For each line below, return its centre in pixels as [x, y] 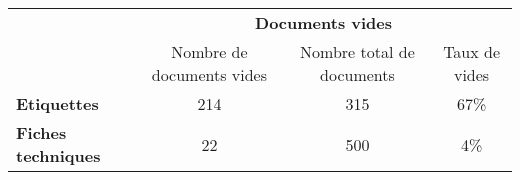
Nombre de [209, 51]
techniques [58, 155]
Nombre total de [357, 51]
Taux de [472, 51]
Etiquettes [57, 103]
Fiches [41, 132]
